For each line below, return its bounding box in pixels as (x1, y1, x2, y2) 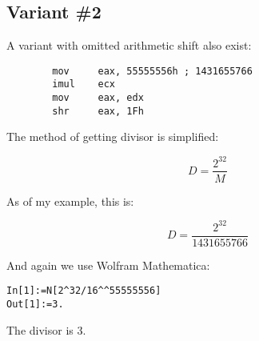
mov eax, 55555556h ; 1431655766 (52, 65, 253, 77)
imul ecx (52, 78, 116, 90)
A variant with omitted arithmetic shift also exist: (6, 37, 252, 54)
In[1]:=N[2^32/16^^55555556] (6, 285, 161, 297)
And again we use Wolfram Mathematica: (6, 256, 210, 273)
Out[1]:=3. (6, 298, 64, 310)
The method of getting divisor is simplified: (6, 128, 219, 145)
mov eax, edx (52, 92, 144, 104)
